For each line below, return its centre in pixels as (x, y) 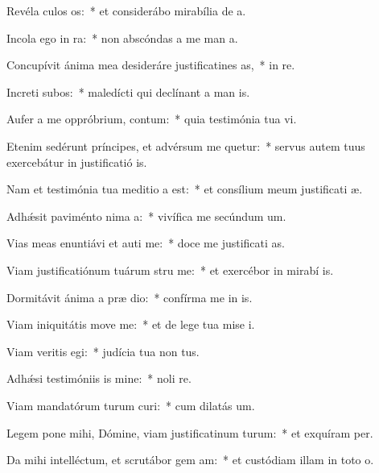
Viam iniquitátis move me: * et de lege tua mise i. (131, 324)
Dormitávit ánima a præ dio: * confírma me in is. (130, 297)
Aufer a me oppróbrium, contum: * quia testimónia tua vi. (152, 119)
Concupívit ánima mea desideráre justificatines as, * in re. (151, 65)
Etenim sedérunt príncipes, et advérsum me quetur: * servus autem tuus (186, 145)
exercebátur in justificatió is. (77, 162)
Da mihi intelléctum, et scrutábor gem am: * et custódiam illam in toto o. (190, 460)
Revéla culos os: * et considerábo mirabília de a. (126, 10)
